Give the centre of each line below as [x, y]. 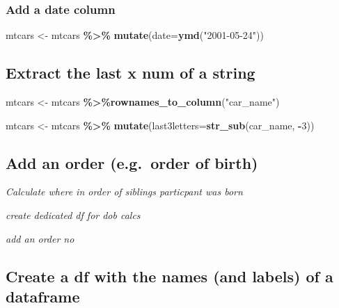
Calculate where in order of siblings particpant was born [124, 192]
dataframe [43, 296]
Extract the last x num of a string [131, 73]
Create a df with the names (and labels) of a [169, 276]
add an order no [40, 238]
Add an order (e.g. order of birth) [132, 162]
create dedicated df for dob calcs [73, 215]
